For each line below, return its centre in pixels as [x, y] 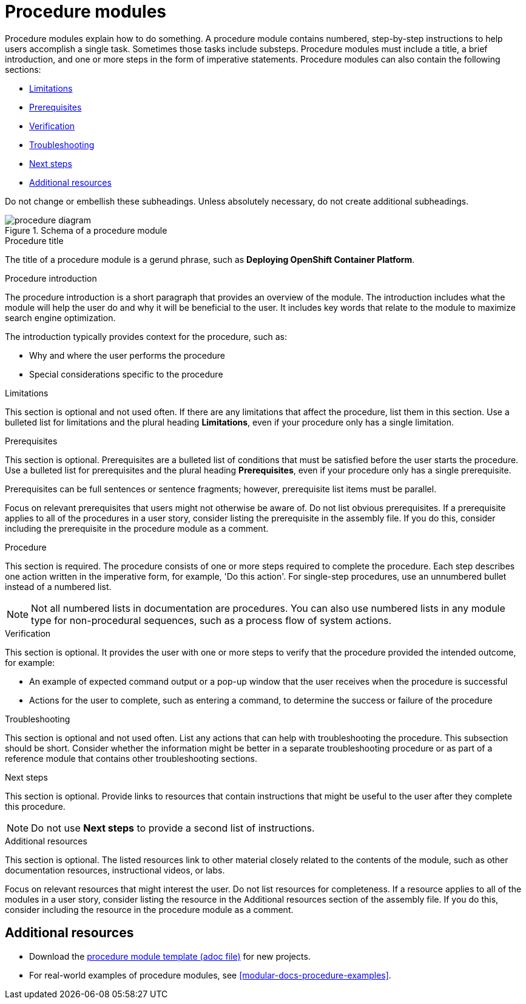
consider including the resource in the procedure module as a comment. [149, 909]
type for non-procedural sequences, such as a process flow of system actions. [211, 620]
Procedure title [34, 240]
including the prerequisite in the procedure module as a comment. [137, 528]
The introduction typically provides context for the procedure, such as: [146, 336]
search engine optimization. [60, 317]
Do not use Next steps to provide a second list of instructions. [173, 828]
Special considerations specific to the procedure [126, 374]
